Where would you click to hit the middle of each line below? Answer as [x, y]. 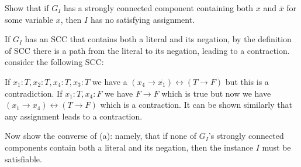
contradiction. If [34, 93]
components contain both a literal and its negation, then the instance [129, 147]
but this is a [247, 81]
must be [276, 147]
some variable [29, 19]
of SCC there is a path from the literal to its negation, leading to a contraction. [147, 50]
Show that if [27, 8]
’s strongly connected [246, 136]
